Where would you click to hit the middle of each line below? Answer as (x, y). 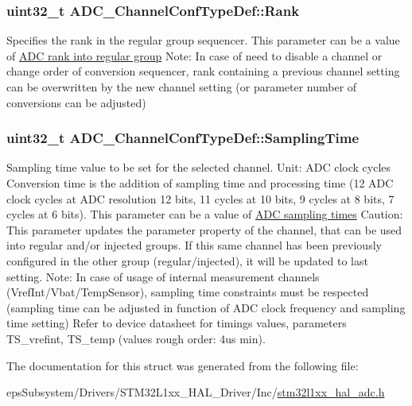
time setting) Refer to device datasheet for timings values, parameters (177, 323)
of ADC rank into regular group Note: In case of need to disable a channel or (194, 55)
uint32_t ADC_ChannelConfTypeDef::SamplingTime (183, 138)
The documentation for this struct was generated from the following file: (183, 365)
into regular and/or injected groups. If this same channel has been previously (194, 245)
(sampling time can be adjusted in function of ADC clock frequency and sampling (206, 307)
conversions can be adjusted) (76, 102)
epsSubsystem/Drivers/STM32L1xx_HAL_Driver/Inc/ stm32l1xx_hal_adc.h (196, 392)
